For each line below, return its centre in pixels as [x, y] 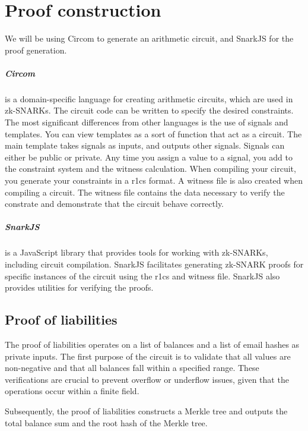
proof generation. [36, 50]
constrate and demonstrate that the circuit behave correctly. [115, 204]
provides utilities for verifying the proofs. [79, 287]
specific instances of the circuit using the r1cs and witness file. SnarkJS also [142, 276]
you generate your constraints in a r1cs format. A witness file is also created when [154, 180]
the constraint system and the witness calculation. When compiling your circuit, [150, 169]
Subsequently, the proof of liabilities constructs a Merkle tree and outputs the [146, 410]
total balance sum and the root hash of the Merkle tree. [106, 422]
